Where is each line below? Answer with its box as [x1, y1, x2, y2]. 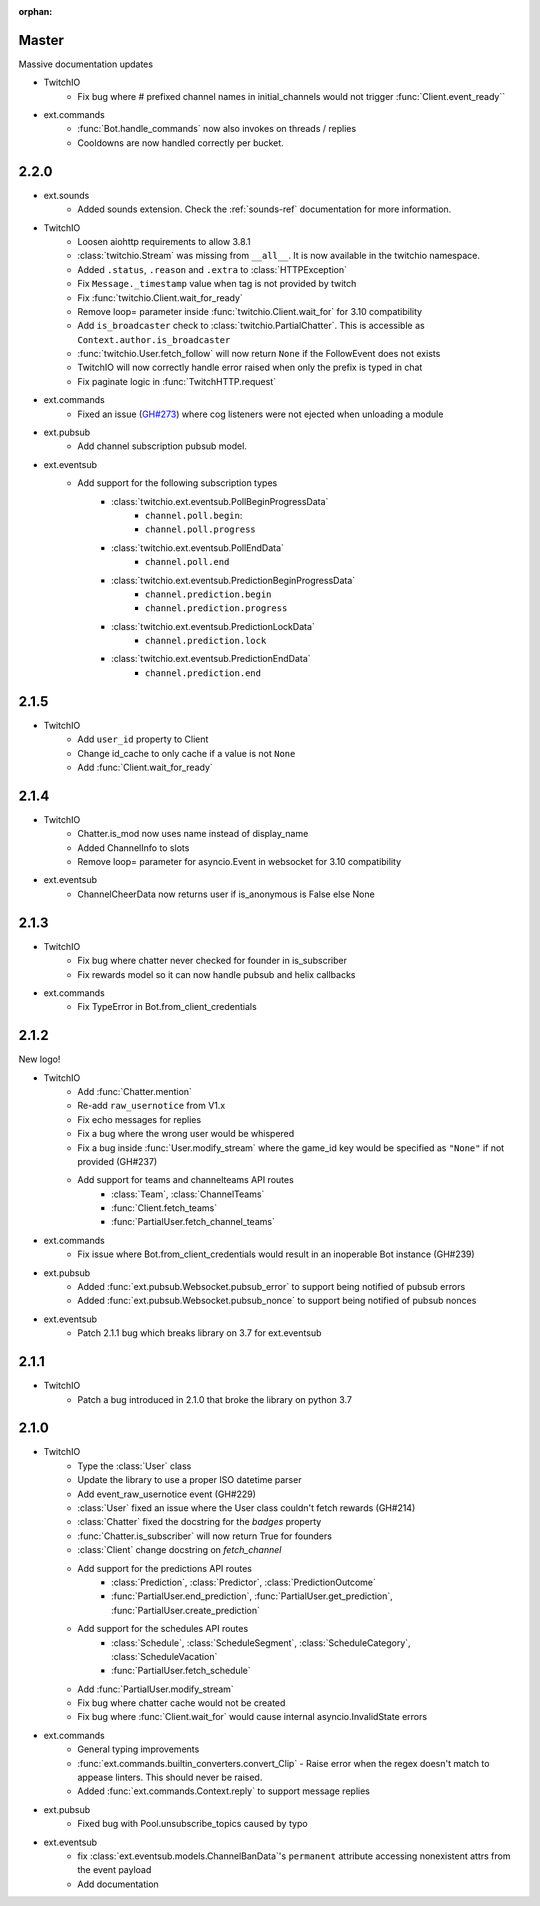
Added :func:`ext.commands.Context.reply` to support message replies [77, 1785, 370, 1797]
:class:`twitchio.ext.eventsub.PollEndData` [111, 541, 285, 554]
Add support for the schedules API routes [77, 1623, 249, 1635]
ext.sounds [43, 189, 90, 201]
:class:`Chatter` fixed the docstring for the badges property [77, 1516, 322, 1528]
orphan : [18, 6, 53, 17]
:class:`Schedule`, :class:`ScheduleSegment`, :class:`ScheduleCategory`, [111, 1636, 411, 1649]
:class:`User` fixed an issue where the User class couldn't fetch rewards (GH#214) [77, 1501, 416, 1514]
